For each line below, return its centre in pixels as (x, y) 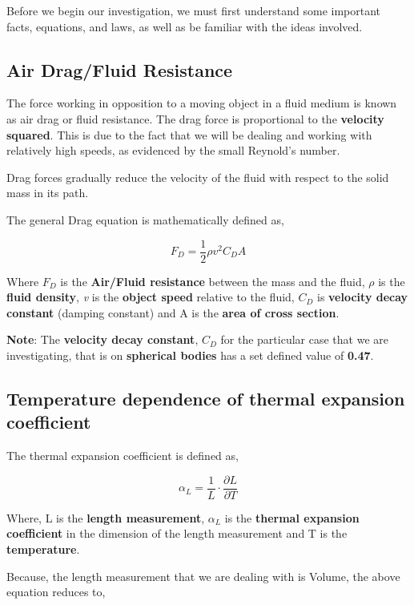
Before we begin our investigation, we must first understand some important (194, 10)
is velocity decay (362, 297)
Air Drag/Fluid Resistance (120, 69)
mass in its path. (48, 193)
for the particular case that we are (304, 339)
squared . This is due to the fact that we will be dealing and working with (189, 134)
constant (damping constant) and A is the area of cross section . (173, 312)
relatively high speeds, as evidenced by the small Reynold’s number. (173, 150)
